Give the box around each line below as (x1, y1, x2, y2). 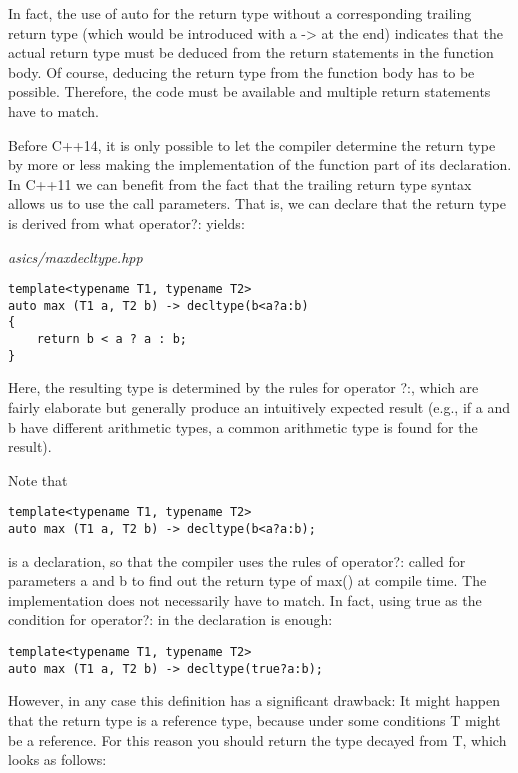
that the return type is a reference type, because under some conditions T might (8, 709, 501, 730)
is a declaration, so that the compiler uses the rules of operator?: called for (8, 550, 466, 571)
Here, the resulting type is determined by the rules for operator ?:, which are (8, 377, 479, 398)
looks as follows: (8, 749, 107, 770)
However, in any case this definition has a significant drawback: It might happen (8, 690, 500, 711)
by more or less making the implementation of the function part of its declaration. (8, 154, 512, 175)
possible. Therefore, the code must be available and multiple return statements (8, 81, 491, 102)
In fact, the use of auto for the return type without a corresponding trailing (8, 3, 472, 23)
